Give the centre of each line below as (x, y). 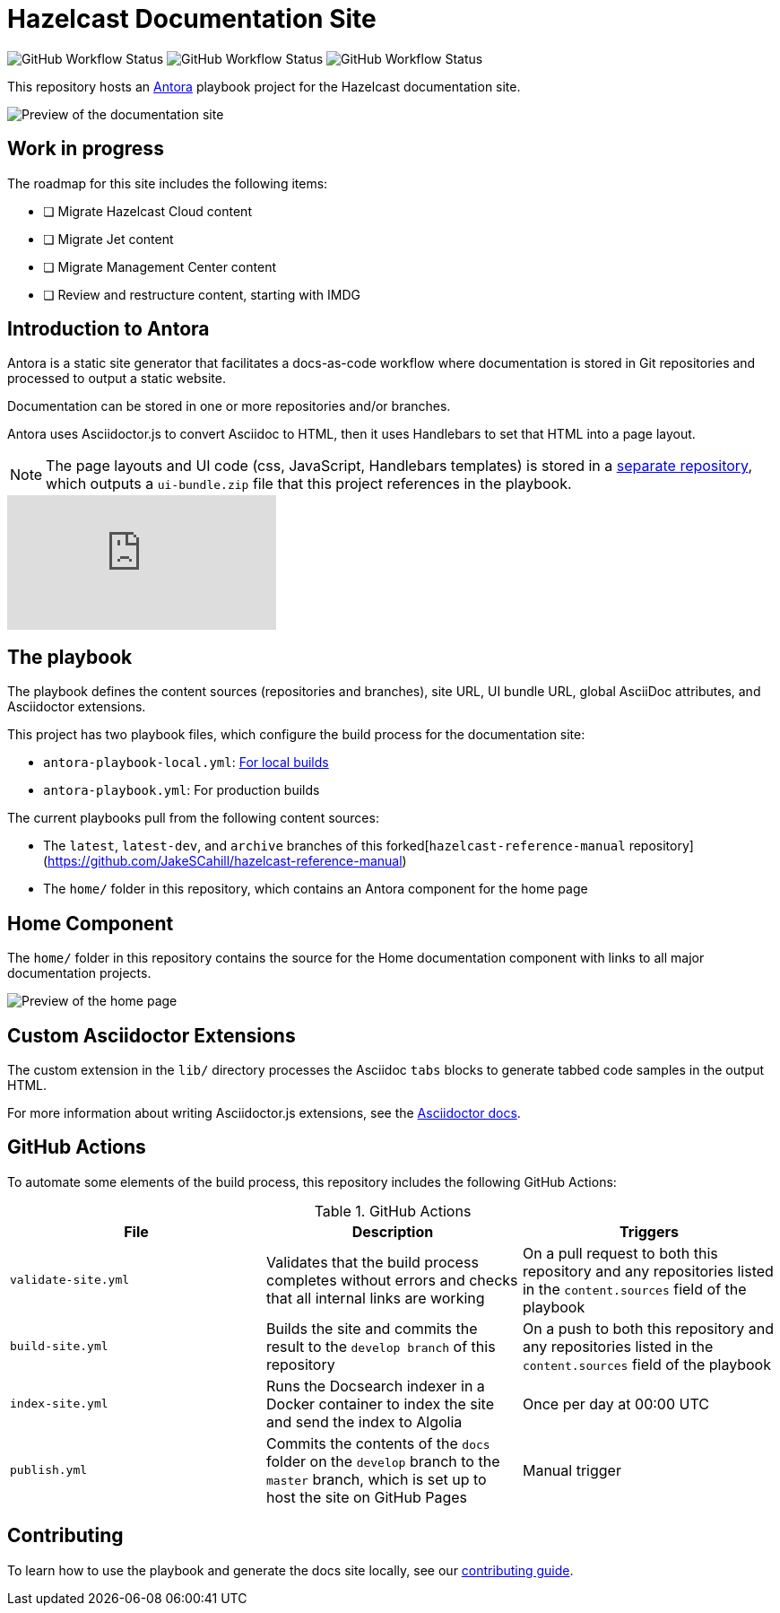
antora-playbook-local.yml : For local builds (186, 763)
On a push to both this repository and (648, 1328)
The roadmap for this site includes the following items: (168, 183)
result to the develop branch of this (381, 1346)
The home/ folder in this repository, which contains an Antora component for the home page (316, 889)
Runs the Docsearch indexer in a (375, 1386)
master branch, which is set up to (376, 1479)
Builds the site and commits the (372, 1328)
